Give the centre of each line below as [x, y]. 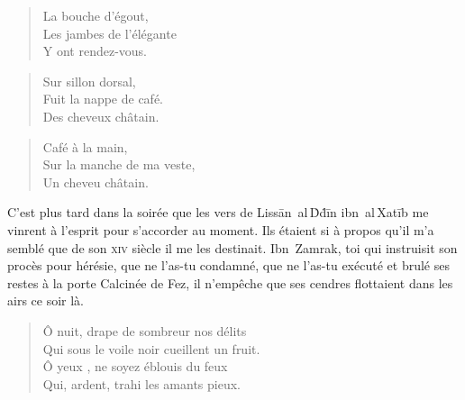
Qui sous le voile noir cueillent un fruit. [151, 348]
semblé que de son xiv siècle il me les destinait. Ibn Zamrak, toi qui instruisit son [232, 247]
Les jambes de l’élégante [109, 33]
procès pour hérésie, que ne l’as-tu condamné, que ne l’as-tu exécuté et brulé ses [228, 265]
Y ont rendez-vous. [95, 51]
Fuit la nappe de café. [103, 99]
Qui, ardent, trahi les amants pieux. [141, 383]
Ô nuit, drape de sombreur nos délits [145, 330]
